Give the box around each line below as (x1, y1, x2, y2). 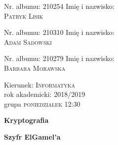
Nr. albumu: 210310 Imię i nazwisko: (4, 27, 115, 37)
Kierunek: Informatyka (4, 79, 76, 89)
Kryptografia (4, 115, 49, 125)
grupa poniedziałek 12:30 (4, 98, 80, 109)
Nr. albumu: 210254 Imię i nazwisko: (4, 1, 115, 11)
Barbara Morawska (4, 62, 66, 73)
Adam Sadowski (4, 36, 52, 47)
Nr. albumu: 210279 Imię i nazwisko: (4, 53, 115, 63)
